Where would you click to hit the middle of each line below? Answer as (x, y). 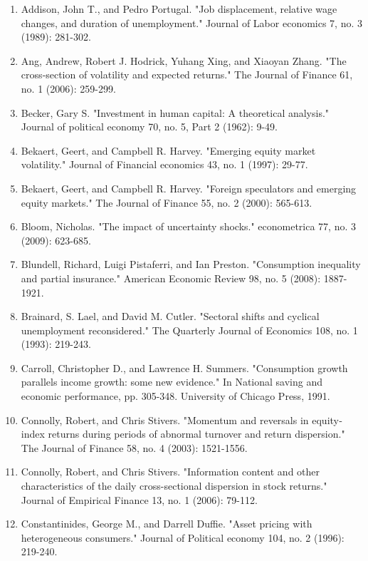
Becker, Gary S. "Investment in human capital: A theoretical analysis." (175, 112)
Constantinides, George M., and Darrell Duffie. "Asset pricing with (167, 524)
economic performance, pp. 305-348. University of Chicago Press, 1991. (175, 396)
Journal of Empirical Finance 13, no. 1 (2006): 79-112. (139, 499)
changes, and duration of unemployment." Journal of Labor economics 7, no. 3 (192, 22)
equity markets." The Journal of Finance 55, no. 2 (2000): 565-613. (167, 202)
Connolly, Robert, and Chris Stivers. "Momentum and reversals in (165, 420)
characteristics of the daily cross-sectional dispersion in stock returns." (174, 486)
